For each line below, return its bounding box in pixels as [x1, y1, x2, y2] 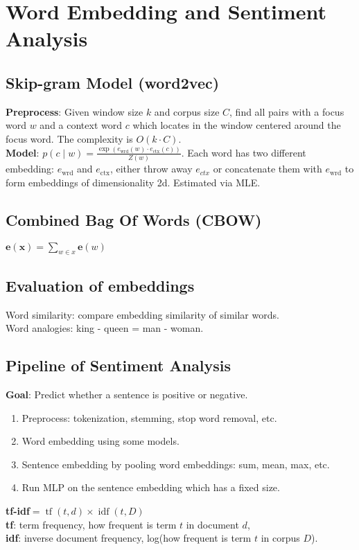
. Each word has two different [181, 145, 306, 159]
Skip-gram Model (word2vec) [6, 71, 220, 93]
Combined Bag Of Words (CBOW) [6, 209, 262, 230]
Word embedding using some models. [21, 434, 179, 448]
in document [186, 517, 239, 531]
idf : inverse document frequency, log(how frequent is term [6, 531, 252, 545]
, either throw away [110, 161, 193, 176]
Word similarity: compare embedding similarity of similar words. [6, 307, 279, 321]
